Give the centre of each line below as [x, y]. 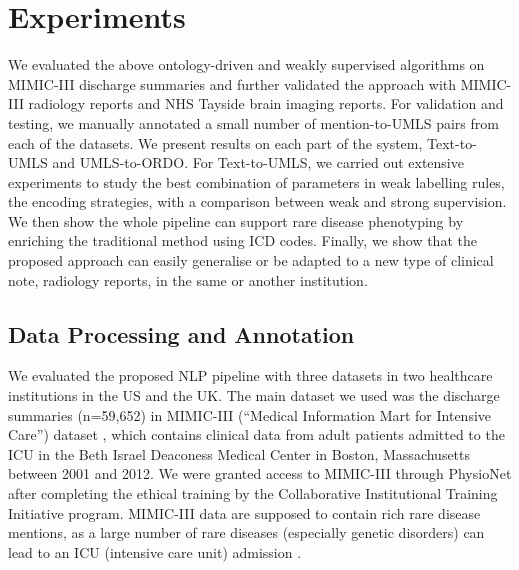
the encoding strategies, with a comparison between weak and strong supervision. [257, 201]
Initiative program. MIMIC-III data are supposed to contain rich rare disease [244, 512]
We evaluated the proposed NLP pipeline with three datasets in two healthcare [250, 375]
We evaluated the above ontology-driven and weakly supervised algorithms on [246, 64]
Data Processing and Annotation [181, 333]
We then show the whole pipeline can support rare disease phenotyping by [236, 220]
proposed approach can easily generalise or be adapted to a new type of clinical [251, 260]
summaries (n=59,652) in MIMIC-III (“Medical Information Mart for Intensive [250, 414]
